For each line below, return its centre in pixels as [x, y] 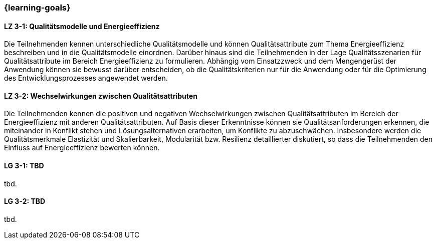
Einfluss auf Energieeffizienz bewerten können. [82, 148]
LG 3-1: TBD [24, 166]
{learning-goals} [37, 8]
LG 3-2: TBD [25, 201]
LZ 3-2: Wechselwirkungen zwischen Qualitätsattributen [101, 96]
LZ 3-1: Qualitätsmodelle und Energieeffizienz [82, 26]
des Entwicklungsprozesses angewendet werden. [86, 78]
